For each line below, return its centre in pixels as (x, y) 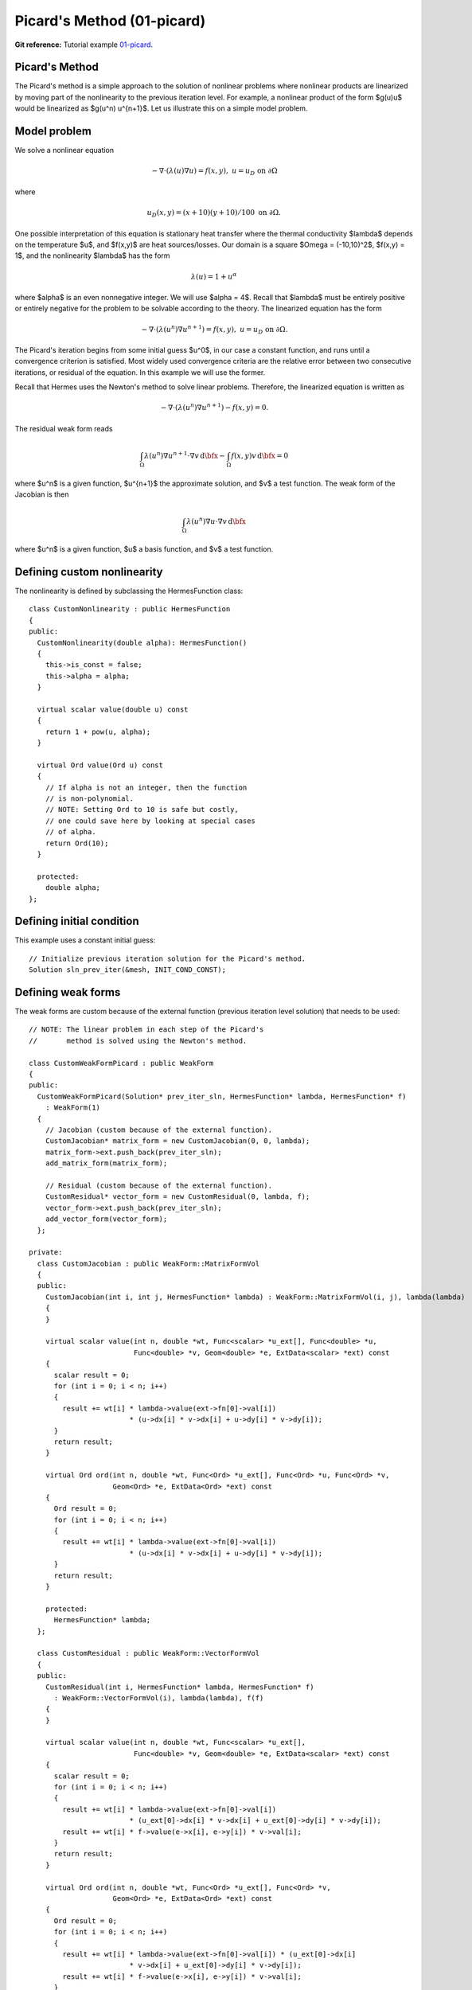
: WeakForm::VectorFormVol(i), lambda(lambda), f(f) (159, 1698)
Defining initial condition (77, 921)
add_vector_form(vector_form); (106, 1219)
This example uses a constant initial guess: (85, 940)
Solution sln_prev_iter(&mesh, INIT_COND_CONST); (128, 970)
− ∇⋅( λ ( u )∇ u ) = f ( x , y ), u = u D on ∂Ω (215, 172)
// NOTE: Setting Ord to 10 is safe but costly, (142, 810)
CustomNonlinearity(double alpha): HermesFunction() (142, 642)
